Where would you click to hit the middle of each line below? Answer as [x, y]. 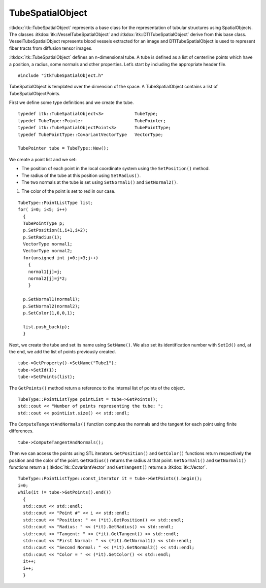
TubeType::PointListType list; [56, 203]
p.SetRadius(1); [43, 237]
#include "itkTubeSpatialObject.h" [61, 75]
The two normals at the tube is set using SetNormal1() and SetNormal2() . [100, 182]
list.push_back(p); [46, 327]
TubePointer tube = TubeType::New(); [64, 148]
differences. [21, 431]
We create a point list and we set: [43, 159]
